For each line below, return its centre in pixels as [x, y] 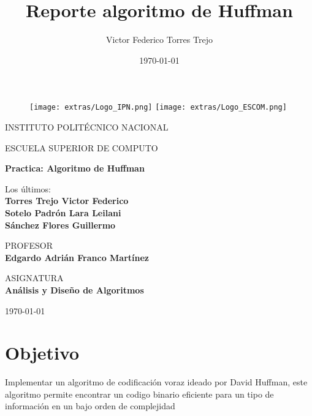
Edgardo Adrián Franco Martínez [77, 257]
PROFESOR [29, 245]
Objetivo [42, 353]
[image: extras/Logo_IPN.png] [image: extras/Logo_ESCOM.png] [158, 108]
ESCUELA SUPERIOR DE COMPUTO [82, 147]
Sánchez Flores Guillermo [60, 225]
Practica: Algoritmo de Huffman [75, 168]
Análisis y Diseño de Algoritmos [74, 289]
